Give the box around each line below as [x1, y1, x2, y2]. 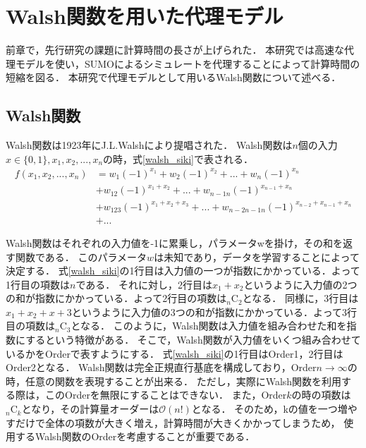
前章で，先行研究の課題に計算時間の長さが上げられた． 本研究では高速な [6, 42, 345, 57]
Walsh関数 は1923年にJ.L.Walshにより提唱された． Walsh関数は [6, 138, 293, 152]
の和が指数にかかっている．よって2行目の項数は [6, 291, 227, 305]
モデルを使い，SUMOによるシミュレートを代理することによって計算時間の [15, 56, 360, 71]
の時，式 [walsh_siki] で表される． [103, 151, 253, 166]
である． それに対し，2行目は [75, 277, 212, 291]
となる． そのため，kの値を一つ [191, 401, 338, 416]
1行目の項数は [6, 277, 70, 291]
